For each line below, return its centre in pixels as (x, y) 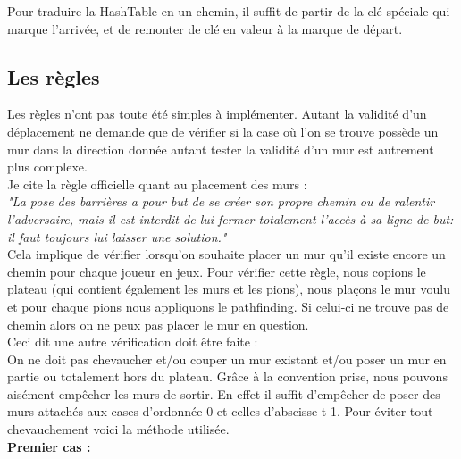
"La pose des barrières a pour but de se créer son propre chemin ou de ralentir (221, 201)
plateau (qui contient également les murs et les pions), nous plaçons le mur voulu (229, 289)
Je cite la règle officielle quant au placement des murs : (157, 184)
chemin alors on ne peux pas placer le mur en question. (158, 324)
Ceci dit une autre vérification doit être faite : (133, 342)
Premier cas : (49, 446)
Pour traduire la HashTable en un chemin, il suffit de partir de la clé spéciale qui (229, 11)
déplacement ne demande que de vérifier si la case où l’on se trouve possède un (223, 131)
